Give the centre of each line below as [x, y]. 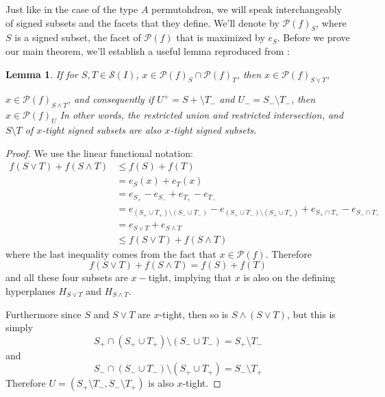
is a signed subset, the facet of [78, 37]
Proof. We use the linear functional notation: [99, 153]
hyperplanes [30, 291]
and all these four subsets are [67, 277]
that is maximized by [221, 37]
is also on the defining [289, 277]
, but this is [311, 314]
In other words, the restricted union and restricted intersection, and [202, 115]
